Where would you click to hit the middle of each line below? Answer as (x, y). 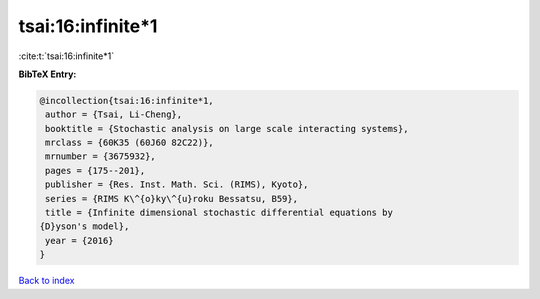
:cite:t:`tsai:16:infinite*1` (66, 56)
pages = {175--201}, (95, 170)
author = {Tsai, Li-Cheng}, (114, 114)
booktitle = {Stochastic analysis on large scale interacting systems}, (227, 128)
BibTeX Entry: (47, 74)
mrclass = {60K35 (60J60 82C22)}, (129, 143)
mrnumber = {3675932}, (101, 156)
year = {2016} (79, 240)
